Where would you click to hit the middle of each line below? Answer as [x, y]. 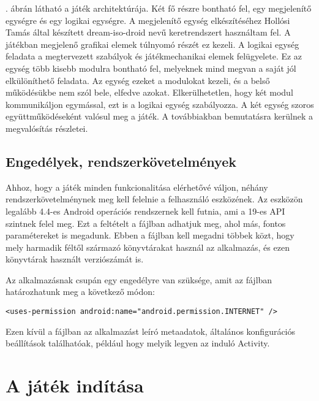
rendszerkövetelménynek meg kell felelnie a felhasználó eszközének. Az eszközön [154, 199]
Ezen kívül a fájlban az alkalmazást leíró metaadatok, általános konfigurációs [151, 331]
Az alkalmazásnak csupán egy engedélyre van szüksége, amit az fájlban [139, 279]
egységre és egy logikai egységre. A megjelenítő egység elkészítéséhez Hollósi [148, 20]
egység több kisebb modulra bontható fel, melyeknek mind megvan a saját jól [151, 68]
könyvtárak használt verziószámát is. [75, 259]
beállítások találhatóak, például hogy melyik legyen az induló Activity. [138, 343]
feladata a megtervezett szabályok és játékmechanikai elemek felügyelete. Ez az [154, 56]
